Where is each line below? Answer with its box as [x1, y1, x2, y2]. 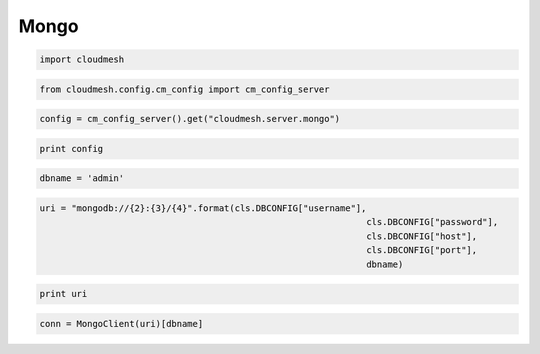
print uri [39, 288, 88, 300]
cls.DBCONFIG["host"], [366, 230, 478, 242]
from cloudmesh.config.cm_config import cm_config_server [39, 83, 330, 95]
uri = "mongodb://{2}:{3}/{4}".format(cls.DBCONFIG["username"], [39, 203, 367, 214]
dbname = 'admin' [39, 173, 125, 184]
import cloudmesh [39, 54, 125, 65]
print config [39, 143, 104, 154]
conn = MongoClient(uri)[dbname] [39, 318, 204, 329]
